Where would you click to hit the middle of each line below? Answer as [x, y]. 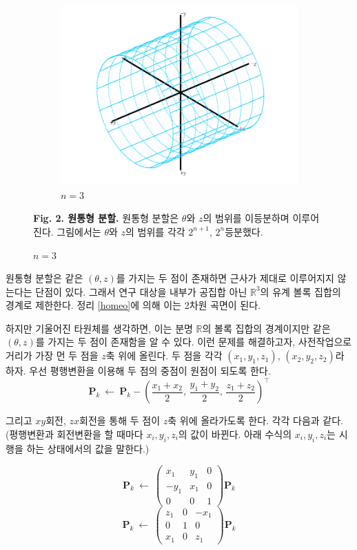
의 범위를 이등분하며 [246, 218]
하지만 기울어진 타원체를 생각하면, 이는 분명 [99, 328]
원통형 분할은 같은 [44, 278]
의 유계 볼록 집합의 [300, 291]
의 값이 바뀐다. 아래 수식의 [235, 434]
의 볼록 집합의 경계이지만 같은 [266, 328]
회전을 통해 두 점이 [120, 420]
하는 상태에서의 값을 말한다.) [88, 448]
